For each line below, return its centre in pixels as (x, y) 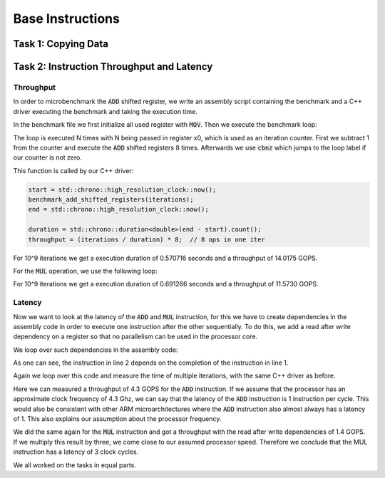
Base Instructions (67, 19)
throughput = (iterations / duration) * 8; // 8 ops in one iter (147, 239)
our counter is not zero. (47, 157)
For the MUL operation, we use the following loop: (85, 271)
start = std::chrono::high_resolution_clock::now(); (122, 189)
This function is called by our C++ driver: (73, 170)
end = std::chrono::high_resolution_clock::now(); (119, 209)
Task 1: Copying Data (61, 44)
